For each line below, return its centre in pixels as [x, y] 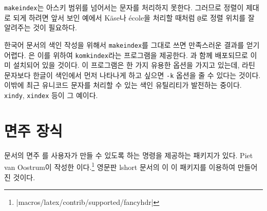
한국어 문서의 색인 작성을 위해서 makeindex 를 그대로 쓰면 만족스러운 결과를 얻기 [132, 44]
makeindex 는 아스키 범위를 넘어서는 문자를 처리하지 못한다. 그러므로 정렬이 [124, 7]
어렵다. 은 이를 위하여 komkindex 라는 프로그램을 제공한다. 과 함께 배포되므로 [126, 55]
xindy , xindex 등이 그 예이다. [51, 95]
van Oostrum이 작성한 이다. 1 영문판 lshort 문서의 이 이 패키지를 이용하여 [120, 166]
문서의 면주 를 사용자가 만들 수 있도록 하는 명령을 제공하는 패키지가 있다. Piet [129, 155]
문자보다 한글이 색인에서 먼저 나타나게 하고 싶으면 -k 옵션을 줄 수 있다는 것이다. [132, 75]
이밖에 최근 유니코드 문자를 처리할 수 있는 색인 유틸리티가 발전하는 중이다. [123, 85]
